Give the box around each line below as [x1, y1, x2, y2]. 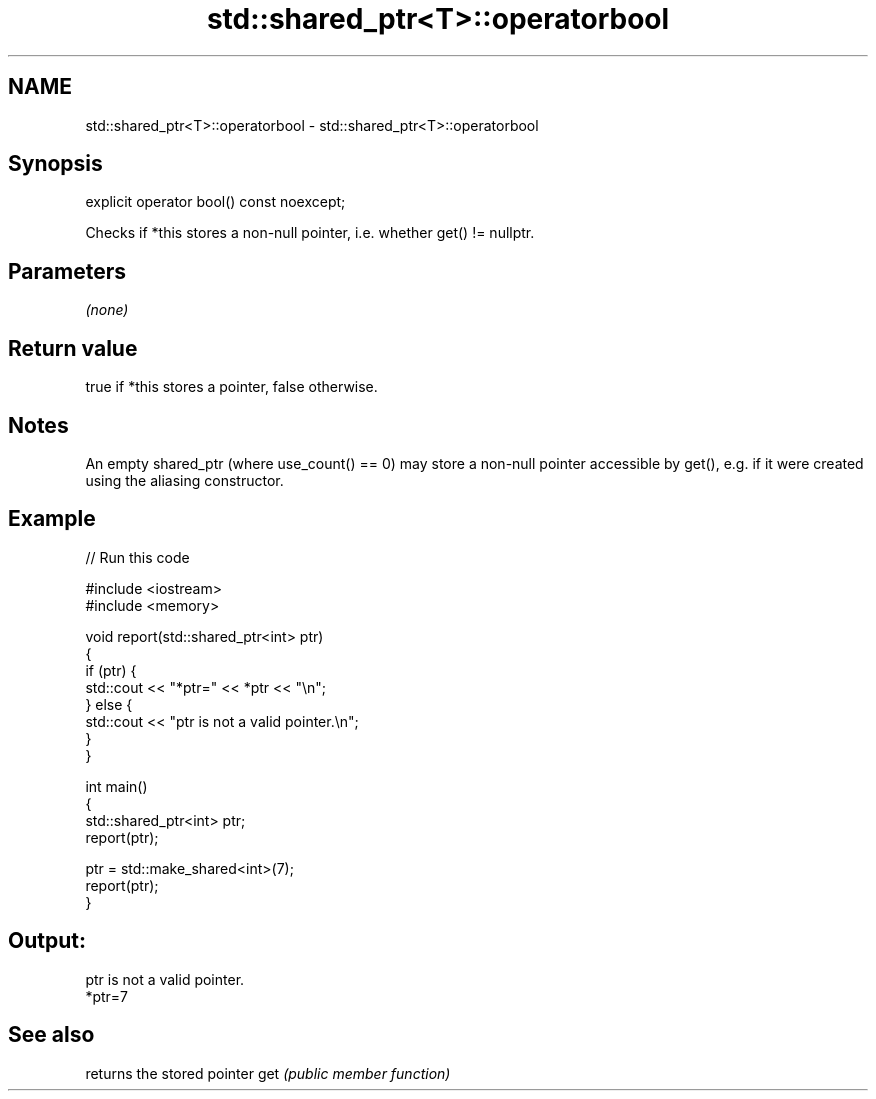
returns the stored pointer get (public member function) [85, 1064, 451, 1082]
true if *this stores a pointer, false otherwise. [85, 378, 378, 396]
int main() [85, 777, 148, 795]
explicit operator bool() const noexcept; [85, 193, 346, 211]
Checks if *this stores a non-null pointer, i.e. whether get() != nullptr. [85, 224, 535, 242]
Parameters [8, 258, 126, 284]
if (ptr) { [85, 661, 137, 679]
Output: [8, 928, 86, 954]
